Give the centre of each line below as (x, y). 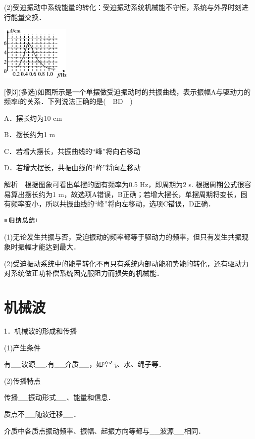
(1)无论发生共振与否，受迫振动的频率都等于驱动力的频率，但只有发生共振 (123, 237)
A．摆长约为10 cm (33, 118)
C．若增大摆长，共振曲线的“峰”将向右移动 (72, 151)
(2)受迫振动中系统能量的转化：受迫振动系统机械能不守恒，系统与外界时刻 (123, 7)
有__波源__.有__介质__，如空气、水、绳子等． (85, 364)
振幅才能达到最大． (49, 247)
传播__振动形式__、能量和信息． (59, 397)
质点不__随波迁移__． (42, 414)
